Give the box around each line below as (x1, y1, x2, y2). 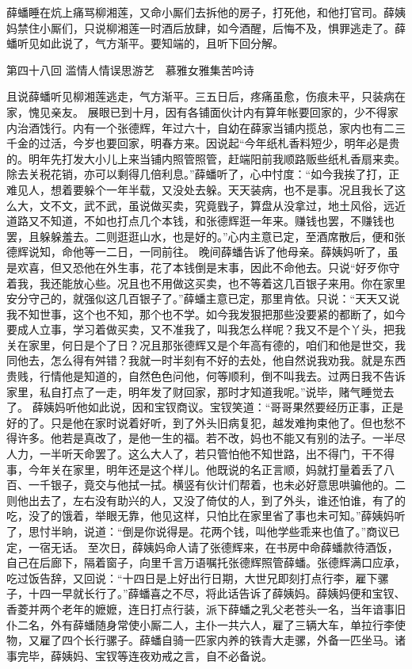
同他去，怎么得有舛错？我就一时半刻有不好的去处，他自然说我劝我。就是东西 (6, 352, 406, 369)
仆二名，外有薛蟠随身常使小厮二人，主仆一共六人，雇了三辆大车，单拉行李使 (6, 616, 406, 633)
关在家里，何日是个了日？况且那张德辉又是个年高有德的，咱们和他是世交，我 (6, 336, 406, 353)
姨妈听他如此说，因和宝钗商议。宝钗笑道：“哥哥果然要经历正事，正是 (43, 399, 404, 415)
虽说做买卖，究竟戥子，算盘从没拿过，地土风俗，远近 (128, 197, 406, 213)
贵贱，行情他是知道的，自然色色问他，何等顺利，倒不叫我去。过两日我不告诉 (6, 368, 406, 384)
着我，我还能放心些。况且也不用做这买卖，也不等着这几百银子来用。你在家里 (6, 274, 406, 291)
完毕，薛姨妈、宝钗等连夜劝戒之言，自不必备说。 (17, 647, 273, 663)
